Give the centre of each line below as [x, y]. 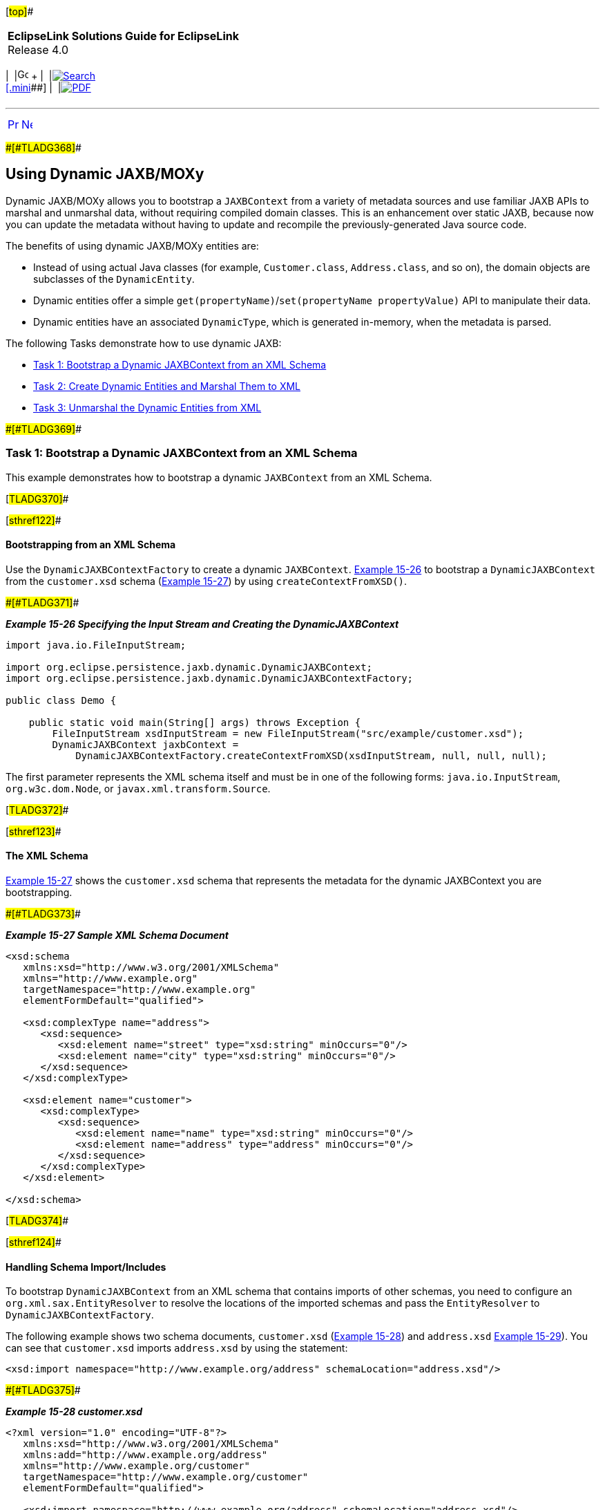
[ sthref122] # [33, 520]
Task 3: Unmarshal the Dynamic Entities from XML [147, 407]
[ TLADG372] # [37, 810]
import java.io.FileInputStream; [96, 645]
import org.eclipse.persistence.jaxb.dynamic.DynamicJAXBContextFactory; [210, 678]
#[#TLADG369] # [44, 429]
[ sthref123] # [33, 831]
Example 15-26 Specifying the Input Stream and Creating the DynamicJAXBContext [202, 624]
